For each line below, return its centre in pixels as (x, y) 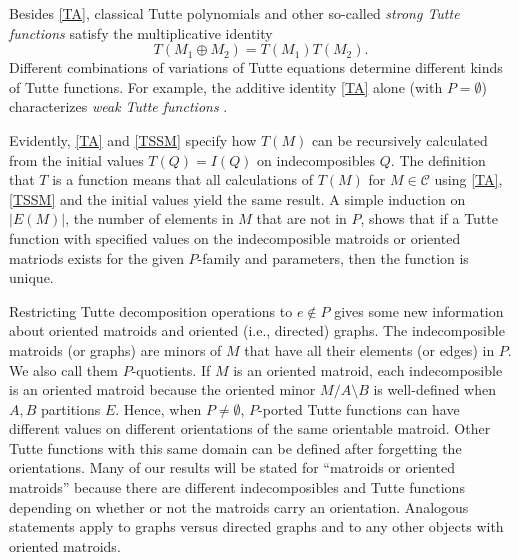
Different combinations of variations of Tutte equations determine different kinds (256, 67)
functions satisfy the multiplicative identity (141, 32)
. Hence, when (158, 408)
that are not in (301, 218)
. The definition (438, 159)
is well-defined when (434, 389)
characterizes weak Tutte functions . (118, 106)
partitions (71, 408)
